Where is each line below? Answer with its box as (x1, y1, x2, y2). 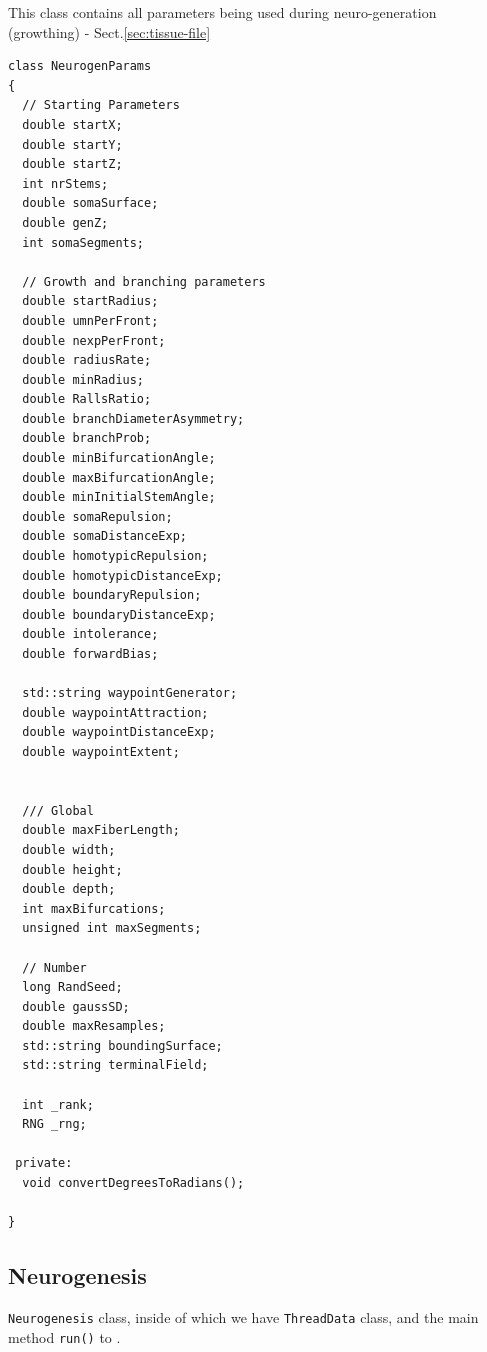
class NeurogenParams (8, 59, 152, 74)
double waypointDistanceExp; (22, 725, 216, 740)
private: (15, 1156, 73, 1171)
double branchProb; (22, 431, 152, 446)
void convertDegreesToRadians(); (22, 1176, 245, 1191)
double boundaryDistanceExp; (22, 607, 216, 622)
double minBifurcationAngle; (22, 451, 216, 466)
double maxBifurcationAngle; (22, 470, 216, 485)
